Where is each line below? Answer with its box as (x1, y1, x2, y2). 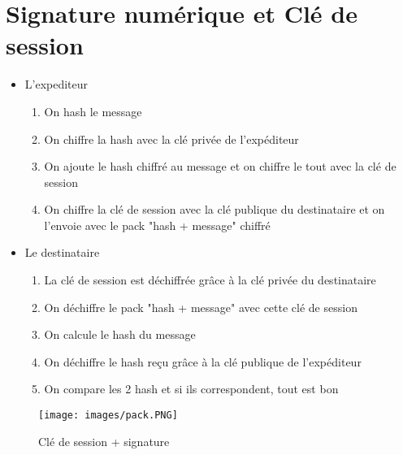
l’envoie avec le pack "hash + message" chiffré (44, 216, 271, 233)
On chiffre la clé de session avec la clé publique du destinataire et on (44, 201, 385, 218)
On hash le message (44, 102, 142, 119)
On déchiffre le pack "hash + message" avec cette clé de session (44, 298, 357, 315)
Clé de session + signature (38, 432, 170, 449)
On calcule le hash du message (44, 326, 196, 343)
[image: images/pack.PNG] (38, 409, 178, 422)
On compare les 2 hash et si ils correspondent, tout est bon (44, 380, 339, 397)
